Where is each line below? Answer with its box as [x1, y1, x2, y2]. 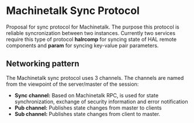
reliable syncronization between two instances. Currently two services [6, 29, 176, 36]
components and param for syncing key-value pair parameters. [6, 42, 159, 49]
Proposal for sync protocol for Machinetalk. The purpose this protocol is [6, 23, 179, 30]
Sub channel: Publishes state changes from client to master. [14, 110, 161, 117]
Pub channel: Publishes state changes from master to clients [14, 104, 162, 111]
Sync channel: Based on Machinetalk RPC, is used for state [14, 92, 159, 99]
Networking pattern [6, 59, 80, 69]
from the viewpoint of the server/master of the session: [6, 80, 139, 87]
